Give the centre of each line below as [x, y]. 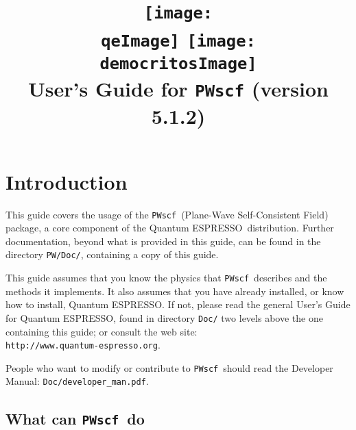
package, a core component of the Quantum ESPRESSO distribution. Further [170, 228]
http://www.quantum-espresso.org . [83, 345]
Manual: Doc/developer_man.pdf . [77, 381]
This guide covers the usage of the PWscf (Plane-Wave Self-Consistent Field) [167, 214]
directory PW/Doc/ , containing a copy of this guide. [112, 254]
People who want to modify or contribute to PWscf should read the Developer [169, 367]
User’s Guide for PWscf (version [178, 89]
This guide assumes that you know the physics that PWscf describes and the [166, 278]
